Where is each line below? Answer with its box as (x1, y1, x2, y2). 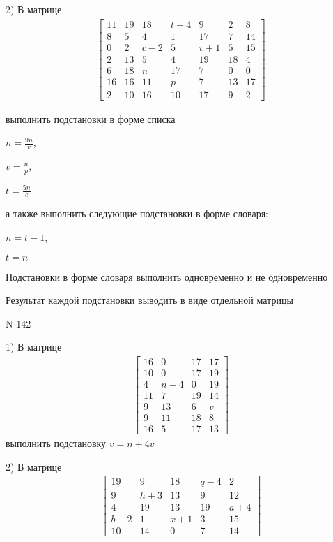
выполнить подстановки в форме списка (6, 111, 176, 126)
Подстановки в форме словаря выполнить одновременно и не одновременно (6, 269, 328, 284)
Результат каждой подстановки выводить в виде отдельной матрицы (6, 293, 293, 307)
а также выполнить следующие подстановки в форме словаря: (6, 206, 268, 221)
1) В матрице (6, 339, 62, 354)
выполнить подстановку (6, 436, 107, 451)
